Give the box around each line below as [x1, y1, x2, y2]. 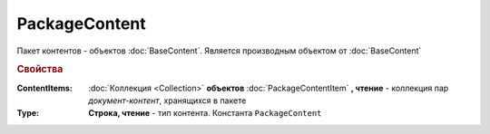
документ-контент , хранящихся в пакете [88, 95, 247, 106]
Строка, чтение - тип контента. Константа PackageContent [88, 108, 322, 119]
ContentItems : [16, 82, 73, 93]
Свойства [16, 63, 64, 76]
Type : [16, 108, 40, 119]
